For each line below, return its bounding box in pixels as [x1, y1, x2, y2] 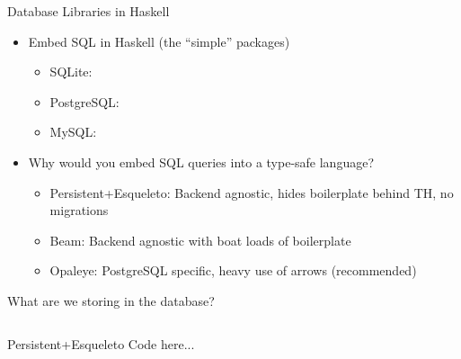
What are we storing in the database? [7, 291, 215, 310]
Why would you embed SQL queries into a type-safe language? [28, 152, 375, 171]
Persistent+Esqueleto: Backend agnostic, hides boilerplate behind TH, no [49, 183, 454, 202]
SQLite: [49, 62, 93, 81]
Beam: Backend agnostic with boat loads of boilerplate [49, 230, 351, 249]
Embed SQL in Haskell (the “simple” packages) [28, 31, 290, 50]
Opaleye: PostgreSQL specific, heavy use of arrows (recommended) [49, 261, 417, 280]
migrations [49, 201, 109, 220]
